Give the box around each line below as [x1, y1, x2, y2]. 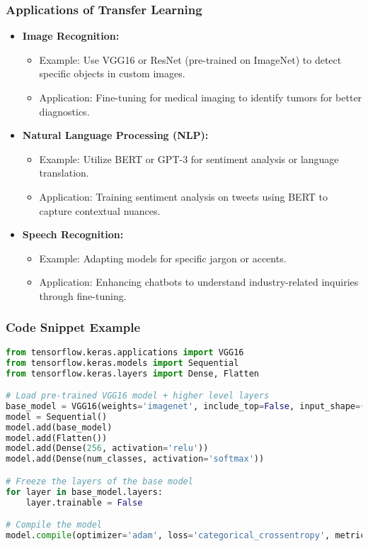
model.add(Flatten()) [6, 433, 108, 443]
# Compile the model [6, 520, 103, 530]
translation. [39, 165, 89, 180]
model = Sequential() [6, 411, 108, 422]
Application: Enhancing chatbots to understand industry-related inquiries [39, 274, 359, 289]
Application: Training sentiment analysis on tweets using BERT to [39, 189, 328, 204]
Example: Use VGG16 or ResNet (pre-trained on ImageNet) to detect [39, 52, 342, 67]
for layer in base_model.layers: [6, 486, 163, 497]
